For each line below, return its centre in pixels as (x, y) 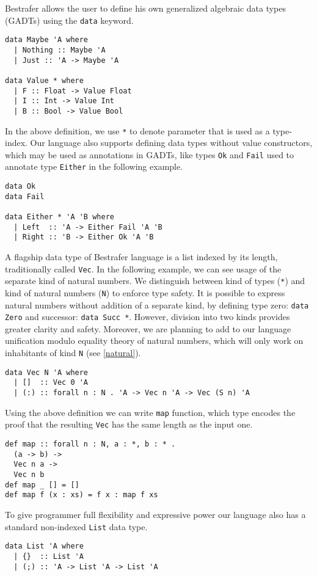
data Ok (20, 187)
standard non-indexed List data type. (76, 526)
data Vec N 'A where (47, 372)
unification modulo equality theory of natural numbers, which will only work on (154, 341)
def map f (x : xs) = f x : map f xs (82, 495)
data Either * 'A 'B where (60, 217)
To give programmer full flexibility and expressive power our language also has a (155, 514)
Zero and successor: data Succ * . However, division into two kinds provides (148, 317)
